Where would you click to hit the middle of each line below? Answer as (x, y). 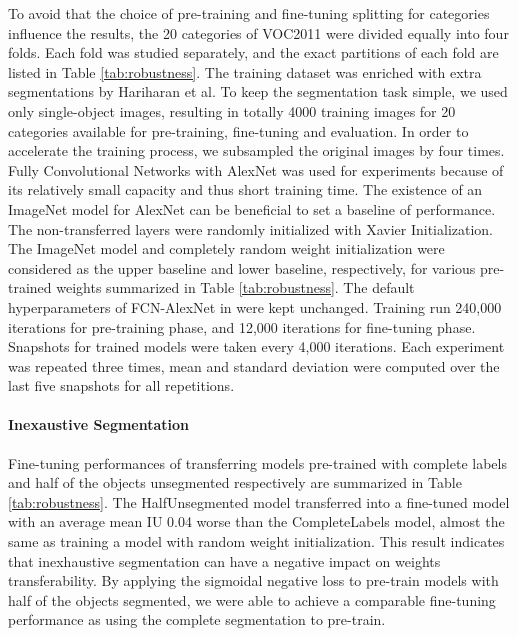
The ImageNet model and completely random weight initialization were (226, 248)
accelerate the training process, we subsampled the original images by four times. (256, 150)
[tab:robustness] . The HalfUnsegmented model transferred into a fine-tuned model (259, 501)
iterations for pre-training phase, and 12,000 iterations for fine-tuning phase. (242, 326)
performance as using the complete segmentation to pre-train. (197, 619)
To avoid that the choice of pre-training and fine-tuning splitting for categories (249, 13)
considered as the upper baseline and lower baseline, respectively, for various (242, 267)
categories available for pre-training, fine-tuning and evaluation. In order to (238, 130)
